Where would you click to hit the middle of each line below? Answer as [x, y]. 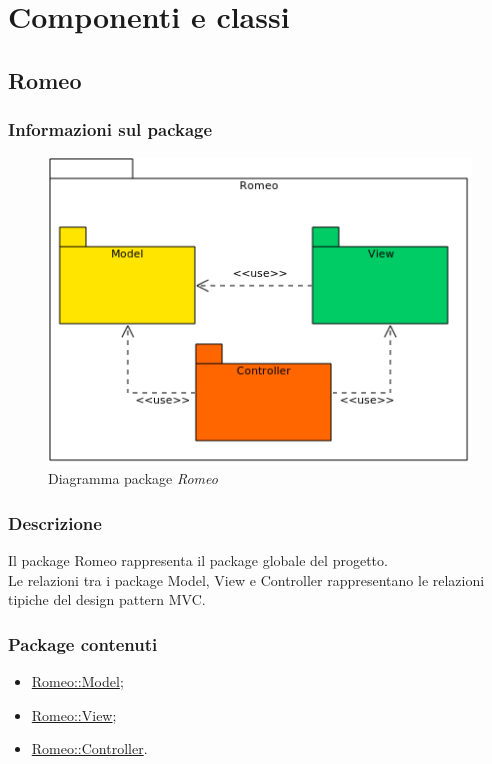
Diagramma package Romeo [133, 478]
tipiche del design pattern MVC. [107, 599]
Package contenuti [83, 643]
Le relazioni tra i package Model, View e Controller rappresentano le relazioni [246, 579]
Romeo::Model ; [77, 681]
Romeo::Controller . [89, 748]
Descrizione [55, 522]
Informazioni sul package [110, 129]
